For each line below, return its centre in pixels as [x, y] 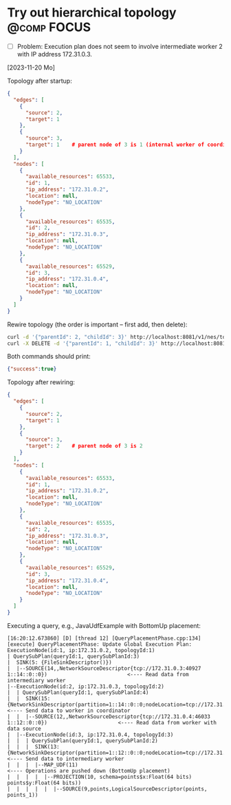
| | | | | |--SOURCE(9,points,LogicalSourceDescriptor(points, [107, 789]
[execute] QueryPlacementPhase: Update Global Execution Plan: [100, 644]
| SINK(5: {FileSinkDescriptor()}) [59, 662]
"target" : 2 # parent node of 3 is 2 [84, 446]
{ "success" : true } [32, 369]
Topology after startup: [40, 81]
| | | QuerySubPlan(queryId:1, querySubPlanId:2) [82, 741]
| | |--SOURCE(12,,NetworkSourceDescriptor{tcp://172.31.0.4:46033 [109, 717]
